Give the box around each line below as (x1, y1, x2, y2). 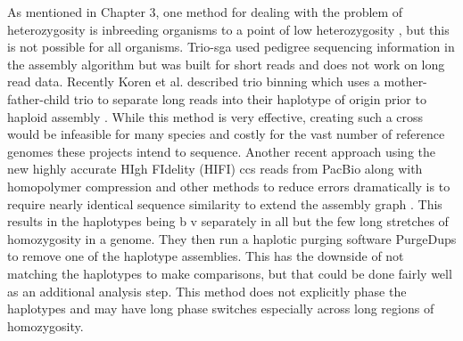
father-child (7, 89, 70, 108)
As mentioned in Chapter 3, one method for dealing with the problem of (7, 3, 403, 20)
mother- (384, 72, 427, 91)
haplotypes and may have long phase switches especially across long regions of (7, 299, 434, 318)
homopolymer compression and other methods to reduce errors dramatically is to (7, 176, 451, 195)
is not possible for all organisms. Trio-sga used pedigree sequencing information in (7, 37, 455, 56)
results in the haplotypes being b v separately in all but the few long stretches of (7, 212, 449, 231)
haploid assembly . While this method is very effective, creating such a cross (7, 107, 424, 126)
